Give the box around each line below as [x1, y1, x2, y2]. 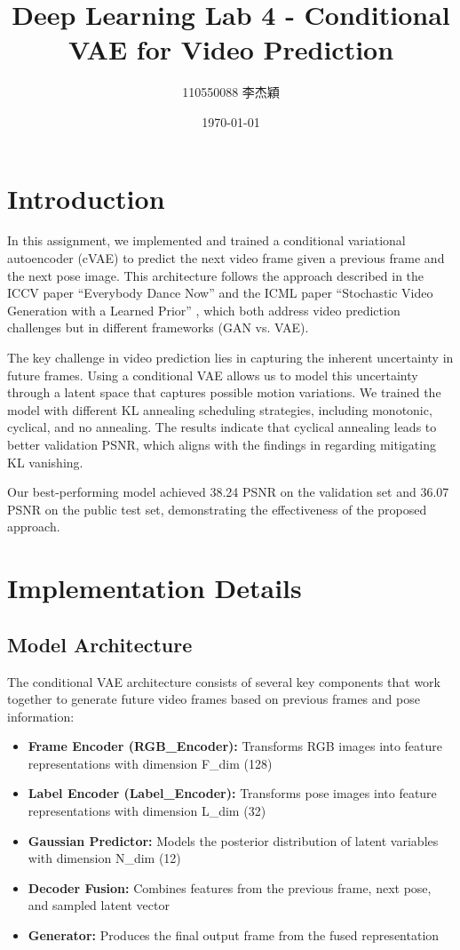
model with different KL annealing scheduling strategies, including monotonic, [7, 400, 432, 419]
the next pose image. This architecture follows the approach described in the [7, 266, 424, 284]
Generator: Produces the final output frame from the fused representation [28, 926, 440, 945]
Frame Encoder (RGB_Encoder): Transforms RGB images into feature [28, 737, 443, 755]
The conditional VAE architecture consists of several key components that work [7, 672, 440, 691]
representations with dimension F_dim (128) [28, 754, 273, 772]
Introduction [7, 180, 165, 216]
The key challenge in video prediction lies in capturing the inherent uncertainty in [7, 348, 454, 366]
